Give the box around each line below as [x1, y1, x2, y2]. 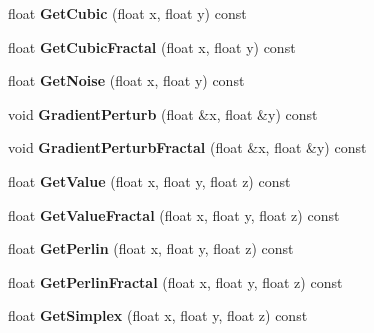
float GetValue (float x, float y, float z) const [8, 170, 291, 191]
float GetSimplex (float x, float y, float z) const [8, 305, 308, 326]
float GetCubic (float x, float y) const [8, 3, 247, 23]
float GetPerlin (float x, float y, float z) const [8, 238, 294, 259]
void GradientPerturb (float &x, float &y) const [8, 103, 318, 124]
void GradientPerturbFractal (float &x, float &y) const [8, 137, 367, 158]
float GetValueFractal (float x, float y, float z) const [8, 204, 340, 225]
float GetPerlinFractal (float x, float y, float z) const [8, 271, 343, 292]
